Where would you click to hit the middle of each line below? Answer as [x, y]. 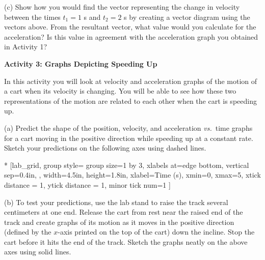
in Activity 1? [25, 47]
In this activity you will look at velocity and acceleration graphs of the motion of [131, 81]
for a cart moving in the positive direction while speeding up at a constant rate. [129, 138]
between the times [32, 17]
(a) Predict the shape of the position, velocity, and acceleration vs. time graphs [128, 127]
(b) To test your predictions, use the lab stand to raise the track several [116, 202]
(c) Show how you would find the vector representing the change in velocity [122, 7]
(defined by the [28, 232]
